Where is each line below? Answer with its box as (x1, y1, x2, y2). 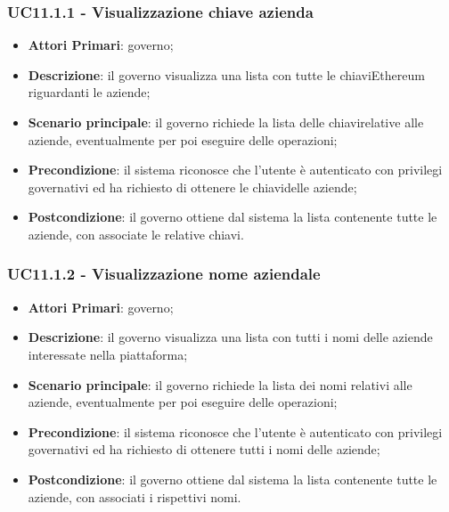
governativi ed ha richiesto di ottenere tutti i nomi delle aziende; (28, 440, 380, 459)
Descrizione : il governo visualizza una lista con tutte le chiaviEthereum (28, 65, 425, 84)
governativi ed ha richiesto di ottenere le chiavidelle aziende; (28, 177, 357, 196)
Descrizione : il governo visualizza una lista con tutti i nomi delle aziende (28, 328, 433, 346)
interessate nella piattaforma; (28, 345, 188, 363)
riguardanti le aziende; (28, 83, 151, 102)
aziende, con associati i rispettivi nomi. (28, 487, 241, 506)
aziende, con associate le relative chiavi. (28, 224, 244, 243)
